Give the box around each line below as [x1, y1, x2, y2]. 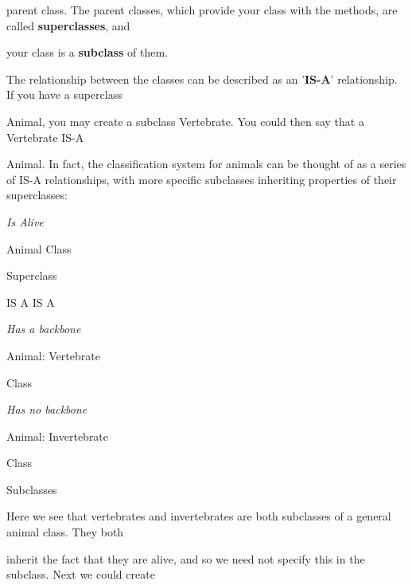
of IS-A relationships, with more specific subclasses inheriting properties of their [6, 171, 397, 187]
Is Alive [6, 213, 44, 230]
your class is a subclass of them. [6, 44, 168, 61]
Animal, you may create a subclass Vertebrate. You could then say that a [6, 112, 364, 129]
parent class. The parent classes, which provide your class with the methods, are [6, 2, 398, 18]
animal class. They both [6, 524, 124, 540]
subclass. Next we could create [6, 566, 155, 583]
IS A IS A [6, 293, 55, 310]
